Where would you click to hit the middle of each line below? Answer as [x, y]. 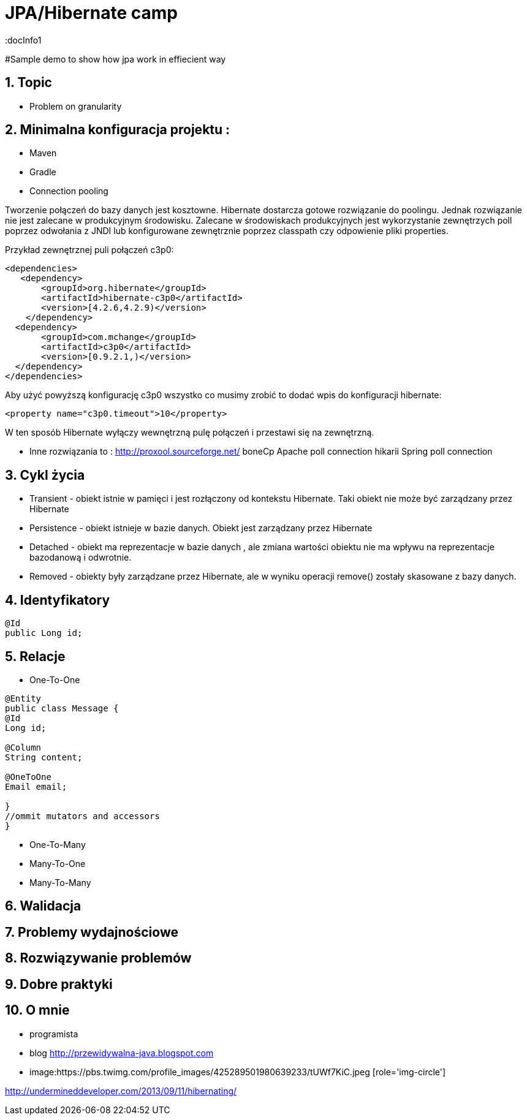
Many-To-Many [60, 882]
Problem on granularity [76, 106]
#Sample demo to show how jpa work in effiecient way [116, 59]
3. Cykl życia [45, 475]
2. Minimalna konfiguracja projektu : [118, 130]
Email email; [36, 786]
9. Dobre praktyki [59, 984]
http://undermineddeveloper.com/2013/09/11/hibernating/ [121, 1091]
